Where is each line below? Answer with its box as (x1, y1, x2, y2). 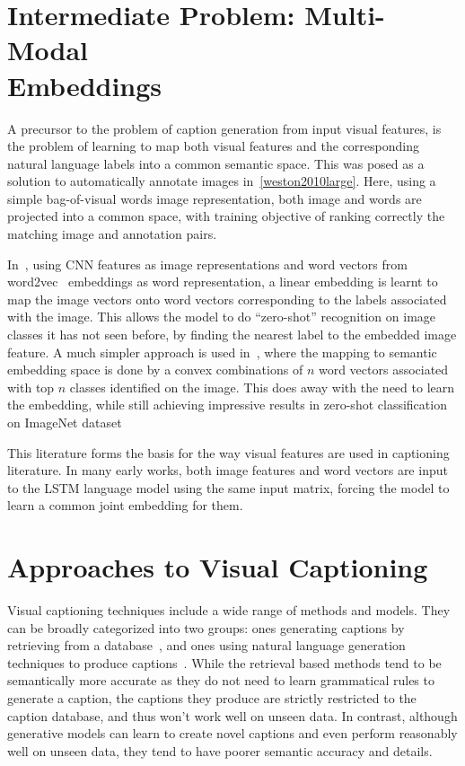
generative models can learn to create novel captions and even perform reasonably (7, 724, 458, 743)
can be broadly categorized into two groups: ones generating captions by (7, 618, 405, 637)
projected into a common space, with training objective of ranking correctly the (7, 207, 445, 225)
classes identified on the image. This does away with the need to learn (69, 377, 455, 396)
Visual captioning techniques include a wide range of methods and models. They (7, 601, 451, 620)
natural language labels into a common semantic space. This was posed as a (7, 154, 425, 172)
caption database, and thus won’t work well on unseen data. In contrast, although (7, 706, 458, 725)
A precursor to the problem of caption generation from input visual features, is (7, 119, 442, 137)
